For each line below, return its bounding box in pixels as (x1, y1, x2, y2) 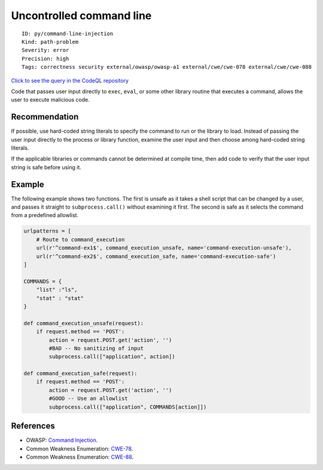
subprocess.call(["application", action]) (48, 353, 176, 360)
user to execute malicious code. (11, 96, 90, 103)
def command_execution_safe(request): (23, 370, 138, 377)
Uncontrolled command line (11, 9, 152, 22)
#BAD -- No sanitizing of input (48, 344, 144, 352)
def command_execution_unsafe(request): (23, 320, 144, 326)
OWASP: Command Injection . (26, 437, 98, 444)
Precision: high (22, 55, 69, 62)
